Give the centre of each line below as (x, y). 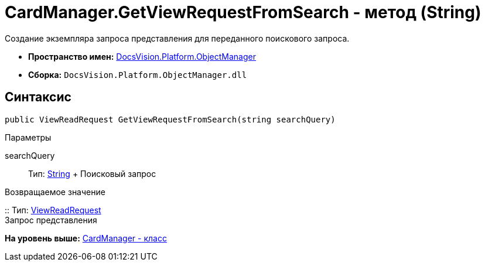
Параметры (28, 137)
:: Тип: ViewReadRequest (53, 210)
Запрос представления (51, 220)
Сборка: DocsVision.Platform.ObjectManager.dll (138, 74)
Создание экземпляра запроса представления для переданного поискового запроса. (177, 38)
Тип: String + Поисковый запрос (92, 173)
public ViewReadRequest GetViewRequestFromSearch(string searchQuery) (170, 119)
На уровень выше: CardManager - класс (86, 238)
